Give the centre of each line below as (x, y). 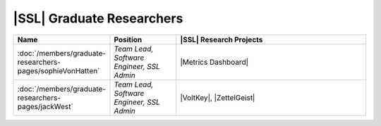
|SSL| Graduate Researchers (98, 18)
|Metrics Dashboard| (214, 62)
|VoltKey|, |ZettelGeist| (218, 97)
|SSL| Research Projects (222, 39)
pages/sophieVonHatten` (59, 70)
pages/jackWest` (45, 106)
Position (128, 39)
